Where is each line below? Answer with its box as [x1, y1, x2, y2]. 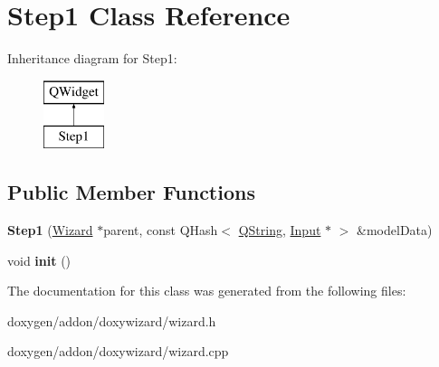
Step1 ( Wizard [7, 221, 93, 240]
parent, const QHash [103, 221, 218, 240]
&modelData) [357, 221, 433, 240]
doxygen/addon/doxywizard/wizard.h [7, 311, 216, 330]
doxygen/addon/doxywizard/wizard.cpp [7, 342, 229, 361]
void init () [7, 250, 72, 269]
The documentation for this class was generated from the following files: [7, 281, 406, 300]
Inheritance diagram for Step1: [7, 49, 177, 68]
